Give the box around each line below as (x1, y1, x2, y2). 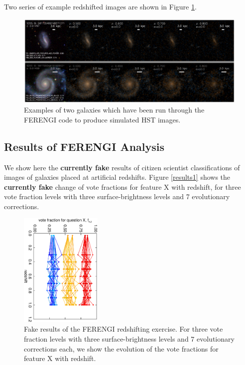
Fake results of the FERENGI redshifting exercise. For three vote (24, 324, 223, 334)
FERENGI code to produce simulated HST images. (24, 114, 181, 124)
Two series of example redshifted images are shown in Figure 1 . (4, 1, 197, 11)
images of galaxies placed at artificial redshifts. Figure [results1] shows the (4, 172, 231, 182)
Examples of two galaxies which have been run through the (24, 105, 205, 115)
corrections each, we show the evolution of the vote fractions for (24, 343, 219, 354)
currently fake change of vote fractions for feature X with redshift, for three (4, 181, 241, 192)
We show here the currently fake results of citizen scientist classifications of (4, 162, 240, 172)
